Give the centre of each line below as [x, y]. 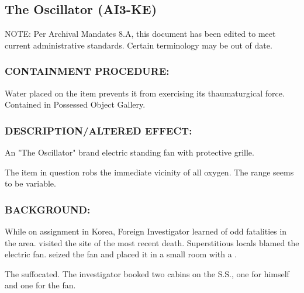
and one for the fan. [40, 285]
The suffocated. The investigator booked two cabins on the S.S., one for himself [147, 273]
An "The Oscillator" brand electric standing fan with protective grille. [129, 152]
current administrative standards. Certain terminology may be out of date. [139, 45]
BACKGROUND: [48, 209]
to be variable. [30, 183]
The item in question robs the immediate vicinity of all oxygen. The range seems [149, 172]
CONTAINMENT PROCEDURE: [87, 71]
